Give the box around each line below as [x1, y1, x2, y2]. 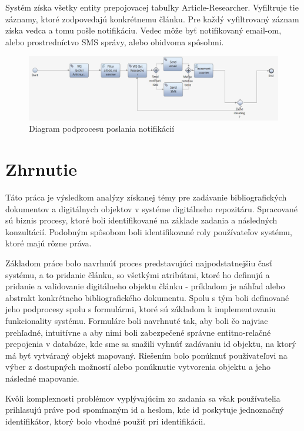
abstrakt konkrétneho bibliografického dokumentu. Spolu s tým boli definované [5, 291, 289, 303]
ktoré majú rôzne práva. [5, 237, 92, 249]
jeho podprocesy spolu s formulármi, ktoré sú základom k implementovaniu [5, 303, 276, 315]
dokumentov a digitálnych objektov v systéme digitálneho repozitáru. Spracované [5, 202, 298, 215]
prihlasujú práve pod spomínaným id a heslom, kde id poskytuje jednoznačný [5, 403, 284, 416]
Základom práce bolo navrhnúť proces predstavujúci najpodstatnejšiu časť [5, 256, 273, 269]
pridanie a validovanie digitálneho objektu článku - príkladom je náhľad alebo [5, 280, 285, 292]
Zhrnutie [5, 157, 77, 181]
